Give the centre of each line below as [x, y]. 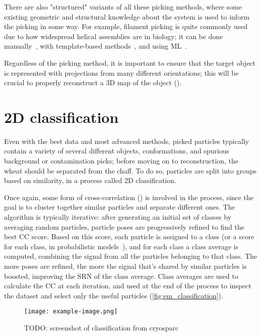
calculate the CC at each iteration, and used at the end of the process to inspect [128, 286]
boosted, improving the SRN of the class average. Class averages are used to [121, 276]
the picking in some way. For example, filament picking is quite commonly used [126, 26]
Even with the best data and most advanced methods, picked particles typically [126, 141]
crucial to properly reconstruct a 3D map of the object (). [93, 82]
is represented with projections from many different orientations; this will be [121, 72]
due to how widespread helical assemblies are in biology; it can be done [113, 36]
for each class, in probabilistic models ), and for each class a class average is [121, 246]
